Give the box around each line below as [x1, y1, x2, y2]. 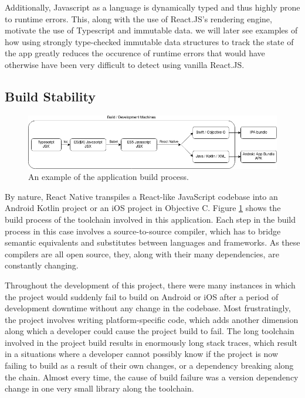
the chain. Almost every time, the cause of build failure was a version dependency [5, 370, 299, 383]
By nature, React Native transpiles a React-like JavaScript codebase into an [5, 190, 278, 202]
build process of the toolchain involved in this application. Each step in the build [5, 213, 296, 225]
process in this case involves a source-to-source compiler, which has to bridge [5, 224, 281, 237]
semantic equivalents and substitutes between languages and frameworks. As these [5, 236, 300, 249]
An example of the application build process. [28, 171, 189, 183]
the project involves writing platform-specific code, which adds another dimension [5, 313, 299, 325]
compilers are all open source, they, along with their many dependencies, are [5, 247, 279, 260]
